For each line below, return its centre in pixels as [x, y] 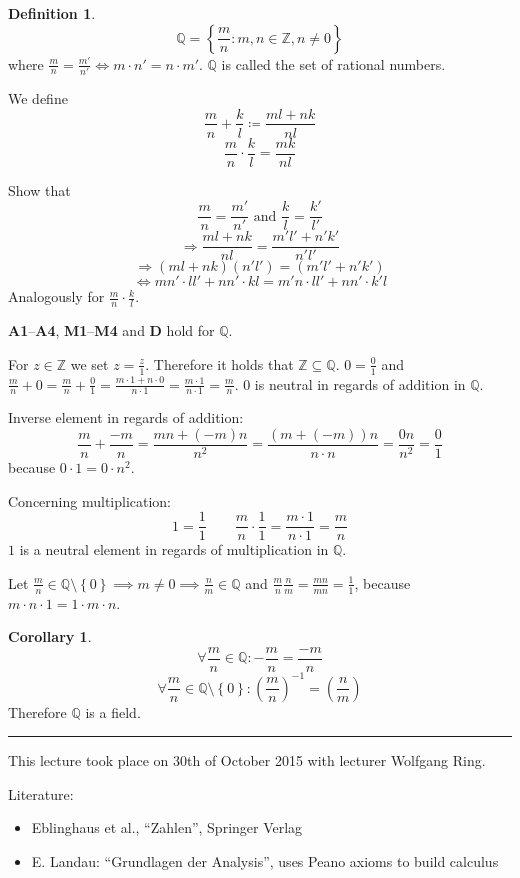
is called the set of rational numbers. [333, 63]
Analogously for [56, 296]
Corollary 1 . [50, 636]
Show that [39, 189]
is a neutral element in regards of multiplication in [174, 549]
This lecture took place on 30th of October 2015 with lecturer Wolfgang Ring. [247, 760]
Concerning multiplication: [90, 500]
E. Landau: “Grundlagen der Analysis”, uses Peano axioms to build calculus [265, 860]
